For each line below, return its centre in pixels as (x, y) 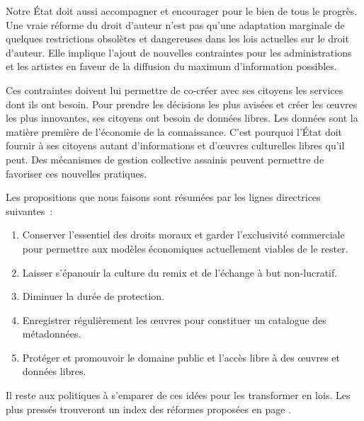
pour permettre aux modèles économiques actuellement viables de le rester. (185, 248)
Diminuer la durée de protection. (93, 296)
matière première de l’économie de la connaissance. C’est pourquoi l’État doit (174, 131)
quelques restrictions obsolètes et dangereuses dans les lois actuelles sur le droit (177, 39)
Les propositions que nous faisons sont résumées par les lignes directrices (163, 197)
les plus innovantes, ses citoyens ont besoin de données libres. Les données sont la (182, 118)
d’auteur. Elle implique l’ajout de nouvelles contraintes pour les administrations (179, 52)
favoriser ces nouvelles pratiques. (76, 173)
